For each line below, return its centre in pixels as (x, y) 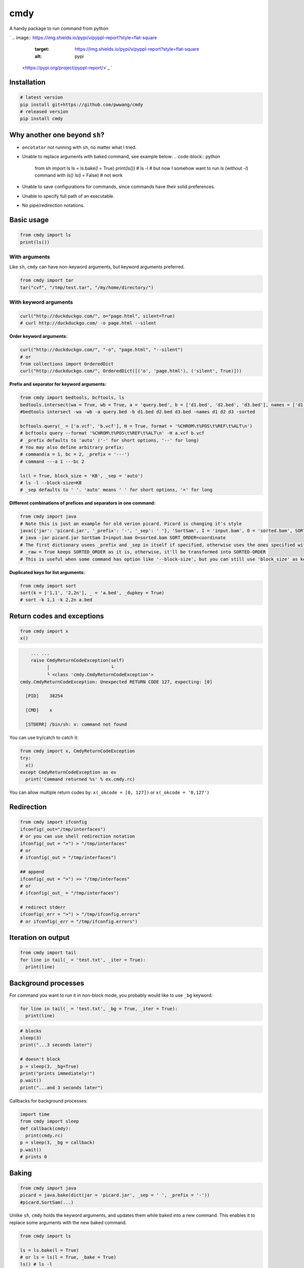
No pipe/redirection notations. (53, 205)
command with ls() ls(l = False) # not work (79, 175)
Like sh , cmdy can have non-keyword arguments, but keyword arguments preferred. (97, 267)
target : (42, 49)
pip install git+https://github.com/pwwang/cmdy (82, 104)
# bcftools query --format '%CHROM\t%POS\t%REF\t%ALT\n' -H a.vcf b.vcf (112, 433)
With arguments (30, 257)
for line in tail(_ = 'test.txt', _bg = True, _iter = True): (99, 1009)
